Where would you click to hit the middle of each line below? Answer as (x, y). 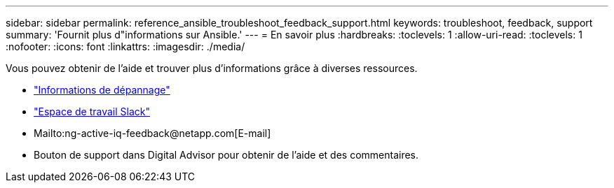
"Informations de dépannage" (102, 90)
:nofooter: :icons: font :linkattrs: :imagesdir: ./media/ (125, 46)
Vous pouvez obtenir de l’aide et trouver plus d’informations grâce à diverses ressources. (212, 68)
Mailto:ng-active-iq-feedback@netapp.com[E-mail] (152, 133)
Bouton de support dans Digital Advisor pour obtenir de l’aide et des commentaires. (226, 155)
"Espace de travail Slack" (92, 111)
